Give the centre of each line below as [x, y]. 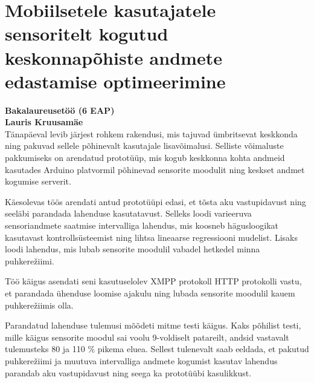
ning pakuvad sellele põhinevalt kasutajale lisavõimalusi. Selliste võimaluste [144, 146]
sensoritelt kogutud [87, 34]
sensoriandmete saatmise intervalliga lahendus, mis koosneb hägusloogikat [142, 225]
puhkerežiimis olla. [39, 305]
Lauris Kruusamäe [44, 122]
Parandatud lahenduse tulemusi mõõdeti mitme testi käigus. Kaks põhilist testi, [153, 325]
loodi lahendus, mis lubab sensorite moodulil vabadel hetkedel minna [133, 249]
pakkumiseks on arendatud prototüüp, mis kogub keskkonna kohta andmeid [145, 158]
